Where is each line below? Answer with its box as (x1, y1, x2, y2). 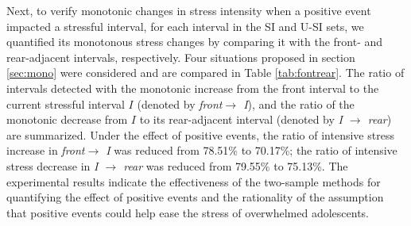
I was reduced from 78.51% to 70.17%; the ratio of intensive (106, 142, 397, 159)
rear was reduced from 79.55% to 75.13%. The (123, 157, 348, 174)
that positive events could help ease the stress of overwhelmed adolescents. (6, 204, 370, 220)
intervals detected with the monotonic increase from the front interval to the (6, 79, 379, 96)
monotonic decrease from (6, 111, 128, 128)
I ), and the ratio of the (243, 95, 355, 112)
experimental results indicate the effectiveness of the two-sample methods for (6, 173, 381, 190)
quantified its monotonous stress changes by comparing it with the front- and (6, 33, 383, 50)
